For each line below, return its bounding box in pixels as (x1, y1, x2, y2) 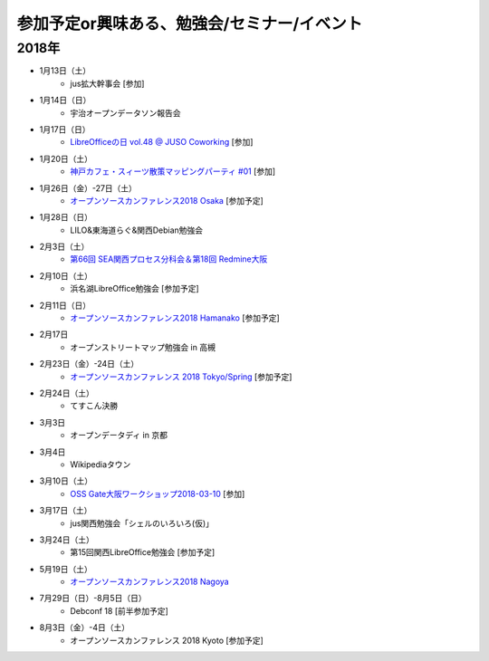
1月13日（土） (39, 65, 91, 76)
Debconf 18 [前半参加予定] (70, 605, 169, 616)
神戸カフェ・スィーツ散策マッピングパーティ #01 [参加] (70, 166, 276, 177)
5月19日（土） (39, 563, 92, 574)
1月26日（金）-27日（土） (39, 182, 138, 194)
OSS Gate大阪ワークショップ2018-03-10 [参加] (70, 488, 245, 499)
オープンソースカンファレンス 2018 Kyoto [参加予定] (70, 635, 264, 646)
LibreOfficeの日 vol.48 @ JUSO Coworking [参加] (70, 137, 254, 148)
